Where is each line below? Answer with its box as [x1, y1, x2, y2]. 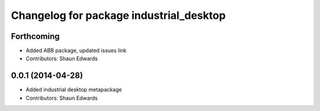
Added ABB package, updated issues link [25, 47, 127, 54]
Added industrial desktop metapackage [25, 86, 122, 93]
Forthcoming [11, 31, 60, 41]
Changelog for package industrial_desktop [11, 9, 226, 22]
